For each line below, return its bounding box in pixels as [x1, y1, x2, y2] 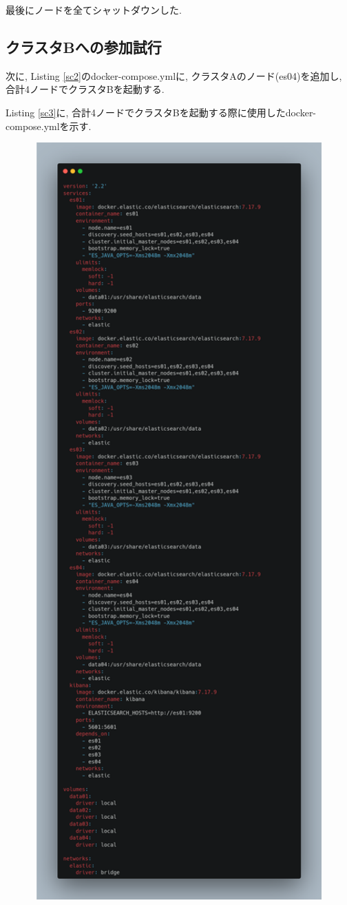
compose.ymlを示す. [6, 118, 92, 133]
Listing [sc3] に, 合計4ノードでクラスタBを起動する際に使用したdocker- [6, 105, 317, 119]
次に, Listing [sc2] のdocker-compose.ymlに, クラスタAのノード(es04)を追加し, [6, 68, 342, 83]
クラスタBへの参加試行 [6, 36, 162, 57]
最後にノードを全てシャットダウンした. [6, 3, 182, 17]
